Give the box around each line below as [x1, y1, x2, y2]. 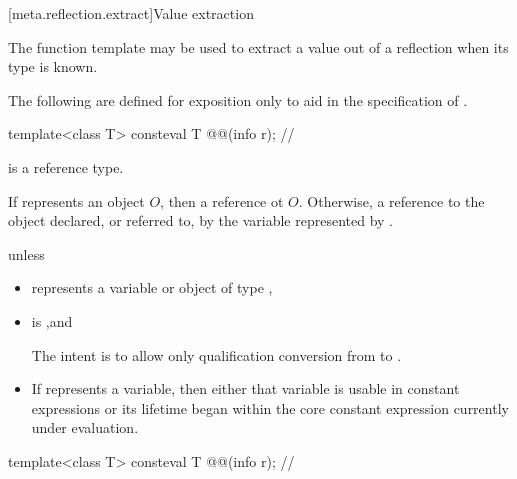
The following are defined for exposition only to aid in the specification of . [8, 89, 468, 110]
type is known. [8, 56, 98, 77]
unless [8, 243, 45, 264]
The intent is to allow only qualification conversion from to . [31, 344, 402, 365]
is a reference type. [8, 156, 124, 177]
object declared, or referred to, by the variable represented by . [8, 210, 393, 231]
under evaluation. [31, 417, 139, 438]
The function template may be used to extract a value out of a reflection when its [8, 36, 509, 57]
